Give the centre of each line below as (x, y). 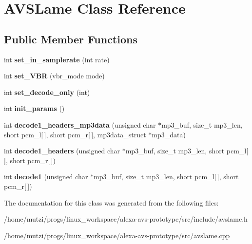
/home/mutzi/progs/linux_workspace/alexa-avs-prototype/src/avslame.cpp (117, 235)
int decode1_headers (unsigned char (62, 151)
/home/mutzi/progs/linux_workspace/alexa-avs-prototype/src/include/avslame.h (126, 219)
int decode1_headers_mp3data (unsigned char (80, 124)
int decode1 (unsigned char (46, 177)
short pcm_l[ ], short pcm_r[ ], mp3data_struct (75, 134)
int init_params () (34, 108)
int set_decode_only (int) (47, 92)
